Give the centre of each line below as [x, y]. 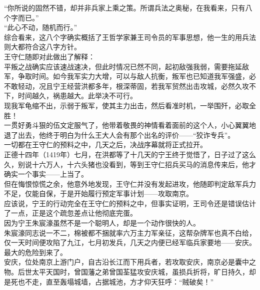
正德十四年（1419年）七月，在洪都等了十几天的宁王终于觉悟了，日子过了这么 [130, 154]
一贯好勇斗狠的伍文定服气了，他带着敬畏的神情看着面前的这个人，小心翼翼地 [130, 125]
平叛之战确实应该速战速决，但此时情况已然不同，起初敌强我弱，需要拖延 [123, 66]
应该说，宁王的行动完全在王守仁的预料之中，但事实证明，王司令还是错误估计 [130, 203]
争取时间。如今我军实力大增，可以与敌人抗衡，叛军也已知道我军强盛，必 [137, 76]
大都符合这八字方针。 [46, 47]
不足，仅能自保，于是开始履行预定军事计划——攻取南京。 [98, 193]
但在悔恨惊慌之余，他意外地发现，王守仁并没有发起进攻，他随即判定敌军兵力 [130, 183]
